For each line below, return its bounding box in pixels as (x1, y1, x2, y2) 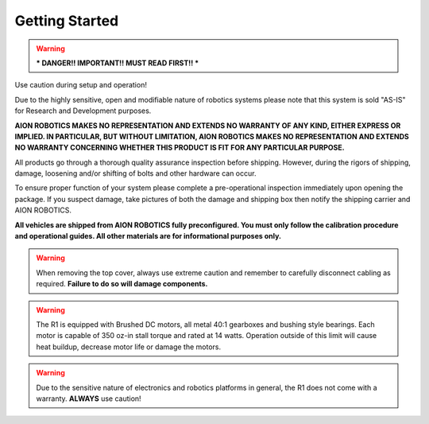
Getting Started (14, 12, 119, 29)
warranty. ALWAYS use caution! (36, 394, 142, 403)
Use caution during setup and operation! (14, 80, 147, 90)
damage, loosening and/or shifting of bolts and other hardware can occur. (14, 169, 257, 178)
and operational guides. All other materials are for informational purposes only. (14, 231, 282, 241)
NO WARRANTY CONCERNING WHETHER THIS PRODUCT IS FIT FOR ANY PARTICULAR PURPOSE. (14, 143, 345, 153)
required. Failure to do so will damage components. (36, 279, 208, 289)
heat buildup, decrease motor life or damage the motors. (36, 342, 222, 352)
